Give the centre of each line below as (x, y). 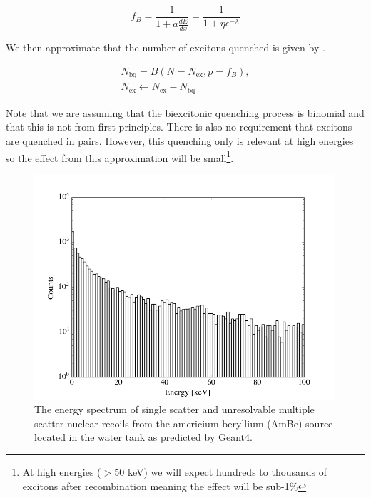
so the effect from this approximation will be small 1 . (120, 156)
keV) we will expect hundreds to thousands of (227, 472)
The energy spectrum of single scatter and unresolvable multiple (174, 409)
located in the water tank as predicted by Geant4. (143, 437)
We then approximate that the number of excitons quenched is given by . (166, 47)
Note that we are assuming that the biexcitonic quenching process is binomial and (185, 112)
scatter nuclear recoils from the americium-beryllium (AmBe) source (184, 423)
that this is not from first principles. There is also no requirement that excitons (179, 127)
